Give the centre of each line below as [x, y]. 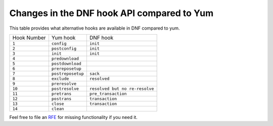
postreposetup [67, 74]
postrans [61, 99]
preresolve [64, 84]
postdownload [66, 64]
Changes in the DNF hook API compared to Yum [111, 13]
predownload [65, 58]
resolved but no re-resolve [122, 89]
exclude [60, 79]
